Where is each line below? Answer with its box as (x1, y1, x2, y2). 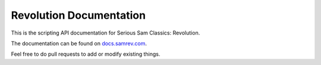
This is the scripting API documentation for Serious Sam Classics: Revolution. (11, 29, 200, 36)
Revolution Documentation (11, 9, 146, 22)
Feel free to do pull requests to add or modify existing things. (11, 50, 160, 58)
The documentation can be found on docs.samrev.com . (11, 40, 147, 47)
